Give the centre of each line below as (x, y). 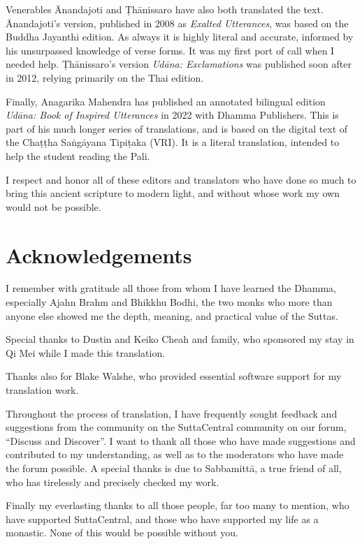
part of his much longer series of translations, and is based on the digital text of (177, 128)
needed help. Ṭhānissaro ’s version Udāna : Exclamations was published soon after (179, 64)
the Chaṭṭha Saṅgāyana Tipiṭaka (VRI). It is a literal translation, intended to (173, 142)
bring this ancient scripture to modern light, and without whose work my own (173, 193)
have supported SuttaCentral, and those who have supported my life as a (162, 519)
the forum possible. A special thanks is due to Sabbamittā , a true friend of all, (174, 468)
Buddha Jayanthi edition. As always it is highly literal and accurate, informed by (180, 37)
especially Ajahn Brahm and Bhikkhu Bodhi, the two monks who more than (169, 302)
